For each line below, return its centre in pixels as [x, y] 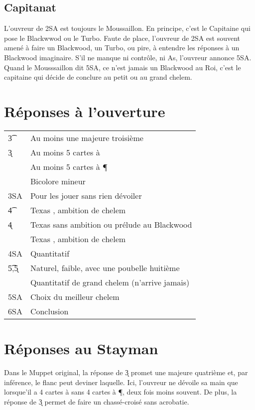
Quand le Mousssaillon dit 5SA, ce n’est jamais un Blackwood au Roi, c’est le [123, 67]
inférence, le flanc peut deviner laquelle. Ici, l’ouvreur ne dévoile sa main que [121, 382]
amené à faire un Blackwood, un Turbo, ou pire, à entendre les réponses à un [122, 48]
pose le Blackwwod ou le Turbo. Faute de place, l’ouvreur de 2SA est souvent [122, 38]
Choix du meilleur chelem [75, 296]
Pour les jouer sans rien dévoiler [86, 195]
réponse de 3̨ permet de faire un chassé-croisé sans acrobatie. [97, 401]
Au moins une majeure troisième [87, 137]
